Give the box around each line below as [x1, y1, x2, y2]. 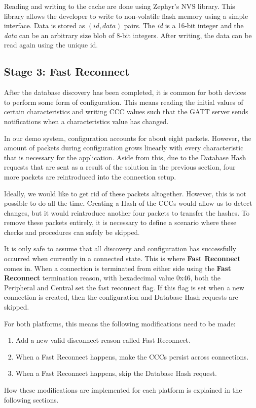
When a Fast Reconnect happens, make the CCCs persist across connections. [15, 351, 249, 362]
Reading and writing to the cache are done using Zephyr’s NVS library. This [4, 1, 235, 11]
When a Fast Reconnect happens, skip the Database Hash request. [15, 368, 217, 378]
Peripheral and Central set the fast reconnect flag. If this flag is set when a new [4, 282, 245, 292]
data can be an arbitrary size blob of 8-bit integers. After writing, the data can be [4, 30, 252, 40]
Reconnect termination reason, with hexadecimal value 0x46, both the [4, 272, 221, 283]
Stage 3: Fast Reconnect [4, 64, 130, 79]
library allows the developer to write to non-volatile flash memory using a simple [4, 10, 248, 21]
